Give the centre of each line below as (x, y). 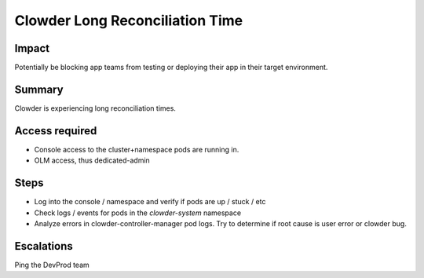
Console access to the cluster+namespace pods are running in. (137, 149)
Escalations (44, 246)
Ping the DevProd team (52, 265)
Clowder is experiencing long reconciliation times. (95, 108)
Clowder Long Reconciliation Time (129, 20)
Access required (56, 131)
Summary (39, 89)
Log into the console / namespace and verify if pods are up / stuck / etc (150, 202)
